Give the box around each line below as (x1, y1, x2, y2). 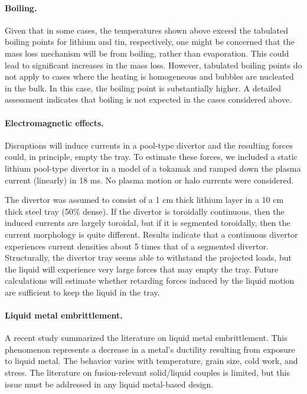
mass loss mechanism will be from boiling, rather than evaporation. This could (5, 47, 289, 59)
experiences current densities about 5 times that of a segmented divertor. (5, 239, 269, 252)
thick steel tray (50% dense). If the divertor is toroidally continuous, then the (5, 205, 285, 217)
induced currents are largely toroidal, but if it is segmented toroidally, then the (5, 216, 290, 229)
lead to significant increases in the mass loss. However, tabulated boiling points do (5, 58, 302, 71)
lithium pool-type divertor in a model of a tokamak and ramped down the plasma (5, 162, 301, 174)
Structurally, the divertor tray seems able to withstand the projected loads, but (5, 251, 292, 264)
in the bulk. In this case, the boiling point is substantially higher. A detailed (5, 81, 281, 94)
